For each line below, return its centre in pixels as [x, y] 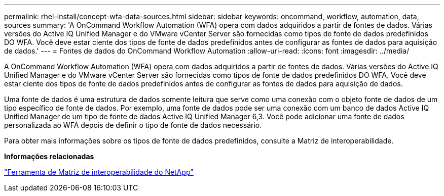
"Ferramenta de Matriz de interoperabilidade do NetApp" [99, 172]
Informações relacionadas [49, 156]
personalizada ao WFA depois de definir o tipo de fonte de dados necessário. [133, 125]
